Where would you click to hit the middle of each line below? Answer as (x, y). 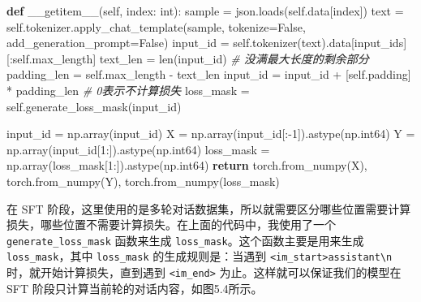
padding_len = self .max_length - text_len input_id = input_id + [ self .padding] (209, 74)
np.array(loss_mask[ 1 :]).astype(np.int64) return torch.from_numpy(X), (187, 165)
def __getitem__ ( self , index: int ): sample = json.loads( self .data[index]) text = (205, 11)
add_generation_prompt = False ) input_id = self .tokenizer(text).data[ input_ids (205, 43)
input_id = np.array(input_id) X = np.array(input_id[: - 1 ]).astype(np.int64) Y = (211, 134)
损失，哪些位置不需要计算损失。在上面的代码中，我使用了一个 (171, 224)
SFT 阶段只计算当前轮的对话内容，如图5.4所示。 (135, 288)
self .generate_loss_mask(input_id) (94, 106)
